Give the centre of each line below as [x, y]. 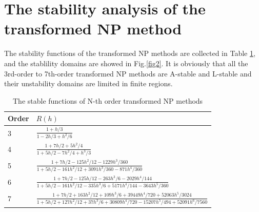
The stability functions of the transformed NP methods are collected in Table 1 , [130, 53]
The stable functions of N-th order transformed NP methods [108, 100]
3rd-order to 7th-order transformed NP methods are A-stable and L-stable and [128, 73]
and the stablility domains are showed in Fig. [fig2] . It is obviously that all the [126, 63]
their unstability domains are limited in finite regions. [88, 83]
